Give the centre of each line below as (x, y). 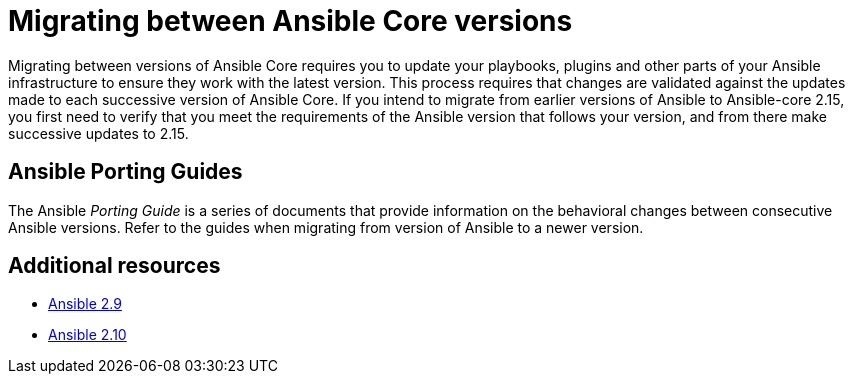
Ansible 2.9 (85, 304)
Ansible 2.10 (87, 335)
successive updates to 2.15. (98, 133)
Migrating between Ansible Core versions (290, 21)
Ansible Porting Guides (125, 172)
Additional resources (114, 266)
